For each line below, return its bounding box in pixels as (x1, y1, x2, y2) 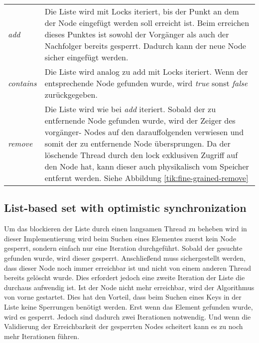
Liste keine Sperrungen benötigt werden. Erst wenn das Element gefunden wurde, (4, 301, 253, 312)
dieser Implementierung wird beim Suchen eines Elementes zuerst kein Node (4, 233, 237, 243)
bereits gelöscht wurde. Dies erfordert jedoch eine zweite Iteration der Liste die (4, 272, 245, 283)
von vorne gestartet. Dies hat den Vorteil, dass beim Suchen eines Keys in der (4, 292, 242, 302)
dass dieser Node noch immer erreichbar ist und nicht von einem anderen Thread (4, 262, 252, 273)
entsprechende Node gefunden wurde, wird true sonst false (44, 77, 248, 89)
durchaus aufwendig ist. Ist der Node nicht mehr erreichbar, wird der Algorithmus (4, 282, 255, 292)
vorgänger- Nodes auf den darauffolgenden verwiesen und (44, 126, 244, 138)
